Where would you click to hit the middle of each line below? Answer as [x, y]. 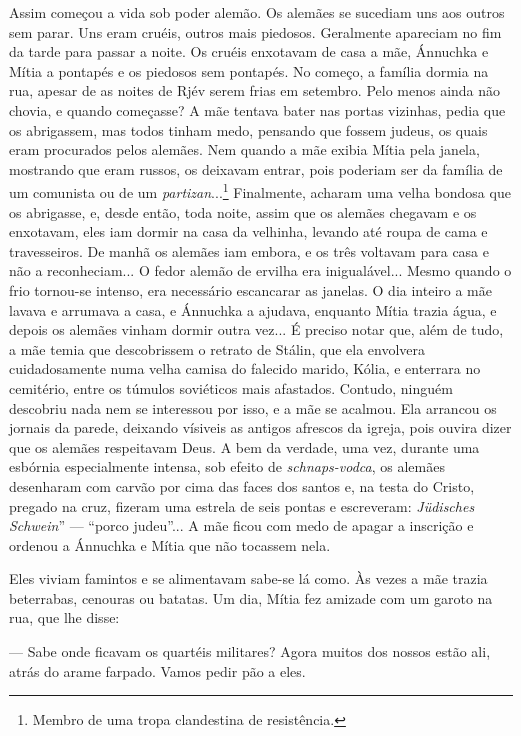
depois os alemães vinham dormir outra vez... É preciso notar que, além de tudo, [256, 329]
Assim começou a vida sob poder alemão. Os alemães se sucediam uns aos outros [257, 12]
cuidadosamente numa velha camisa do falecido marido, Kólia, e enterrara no [245, 368]
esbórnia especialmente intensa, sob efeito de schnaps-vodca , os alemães [227, 466]
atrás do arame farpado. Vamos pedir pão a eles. [157, 670]
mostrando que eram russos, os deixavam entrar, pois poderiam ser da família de [256, 168]
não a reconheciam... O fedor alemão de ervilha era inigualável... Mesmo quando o [260, 270]
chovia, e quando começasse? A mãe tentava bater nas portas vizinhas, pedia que [257, 109]
